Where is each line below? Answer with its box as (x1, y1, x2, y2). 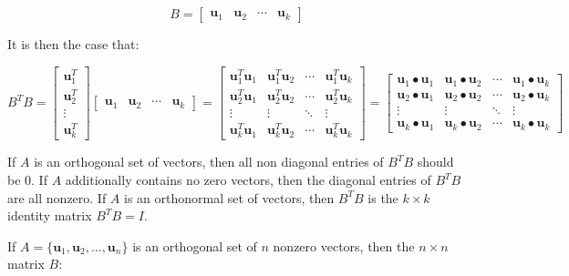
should (417, 152, 454, 171)
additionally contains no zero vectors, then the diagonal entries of (65, 170, 431, 189)
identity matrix (7, 206, 92, 225)
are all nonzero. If (7, 188, 107, 207)
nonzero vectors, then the (273, 236, 415, 255)
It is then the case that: (7, 35, 140, 53)
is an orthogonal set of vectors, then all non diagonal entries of (34, 152, 384, 171)
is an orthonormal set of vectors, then (124, 188, 335, 207)
